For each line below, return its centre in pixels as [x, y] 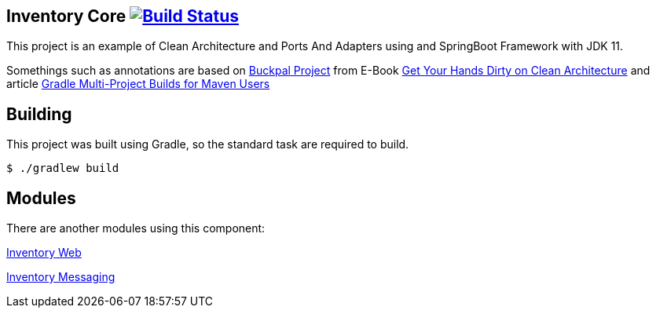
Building [39, 114]
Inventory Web [44, 253]
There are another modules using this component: [136, 228]
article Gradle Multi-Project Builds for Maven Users [138, 84]
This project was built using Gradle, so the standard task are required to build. [208, 144]
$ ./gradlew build [63, 168]
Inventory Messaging [61, 277]
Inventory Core [66, 16]
